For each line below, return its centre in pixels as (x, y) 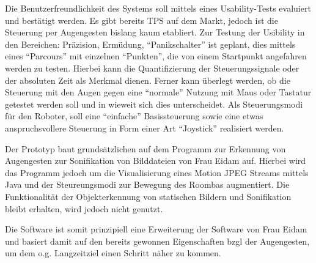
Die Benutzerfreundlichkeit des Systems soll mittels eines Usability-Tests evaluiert (158, 8)
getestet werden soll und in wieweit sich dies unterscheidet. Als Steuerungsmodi (154, 104)
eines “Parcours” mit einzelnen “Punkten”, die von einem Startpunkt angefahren (156, 56)
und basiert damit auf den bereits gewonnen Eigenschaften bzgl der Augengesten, (157, 241)
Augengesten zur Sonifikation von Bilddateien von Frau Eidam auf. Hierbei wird (156, 161)
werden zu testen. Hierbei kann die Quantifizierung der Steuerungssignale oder (152, 68)
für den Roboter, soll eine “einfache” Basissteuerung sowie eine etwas (134, 116)
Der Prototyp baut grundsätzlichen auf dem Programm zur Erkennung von (145, 148)
